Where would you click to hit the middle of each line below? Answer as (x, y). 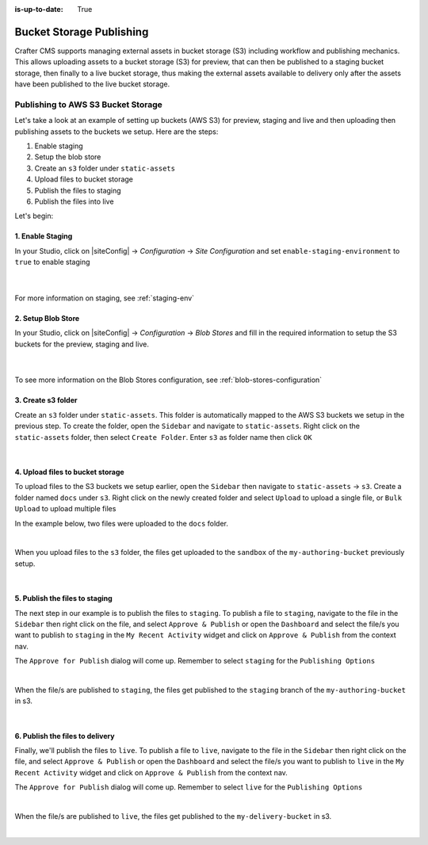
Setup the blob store (68, 157)
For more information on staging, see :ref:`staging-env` (104, 298)
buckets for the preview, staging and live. (82, 344)
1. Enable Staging (44, 236)
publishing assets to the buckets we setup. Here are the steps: (117, 132)
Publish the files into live (74, 201)
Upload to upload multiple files (65, 509)
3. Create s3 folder (46, 400)
